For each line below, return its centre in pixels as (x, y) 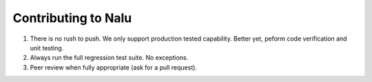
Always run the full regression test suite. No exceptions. (109, 58)
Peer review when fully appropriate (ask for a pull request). (114, 67)
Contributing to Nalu (72, 18)
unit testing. (47, 48)
